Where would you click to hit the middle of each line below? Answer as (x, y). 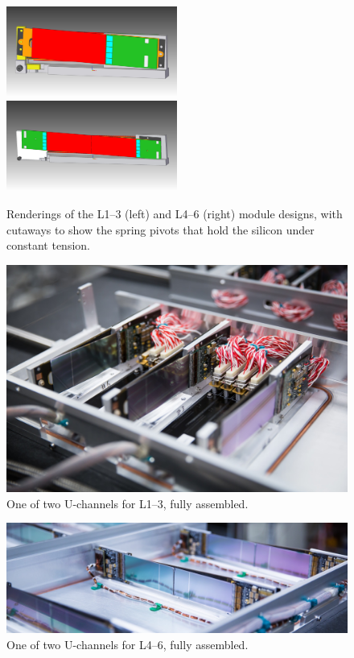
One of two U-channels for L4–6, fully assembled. (128, 644)
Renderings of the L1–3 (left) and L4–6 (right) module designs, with (175, 213)
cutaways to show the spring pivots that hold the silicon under (161, 229)
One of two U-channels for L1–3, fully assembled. (128, 503)
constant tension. (48, 245)
